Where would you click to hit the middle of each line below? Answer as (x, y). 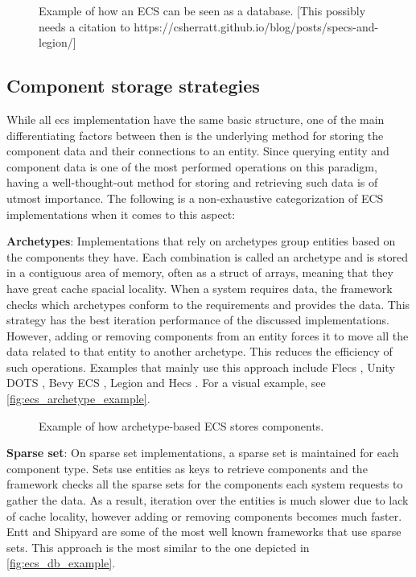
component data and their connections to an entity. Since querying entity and (198, 151)
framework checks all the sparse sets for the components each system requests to (205, 484)
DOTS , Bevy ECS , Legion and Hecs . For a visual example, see (166, 383)
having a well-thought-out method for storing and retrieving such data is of (192, 182)
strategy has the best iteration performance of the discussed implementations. (198, 320)
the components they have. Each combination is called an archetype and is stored (208, 256)
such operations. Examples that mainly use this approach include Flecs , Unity (201, 367)
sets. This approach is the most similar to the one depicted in (158, 547)
